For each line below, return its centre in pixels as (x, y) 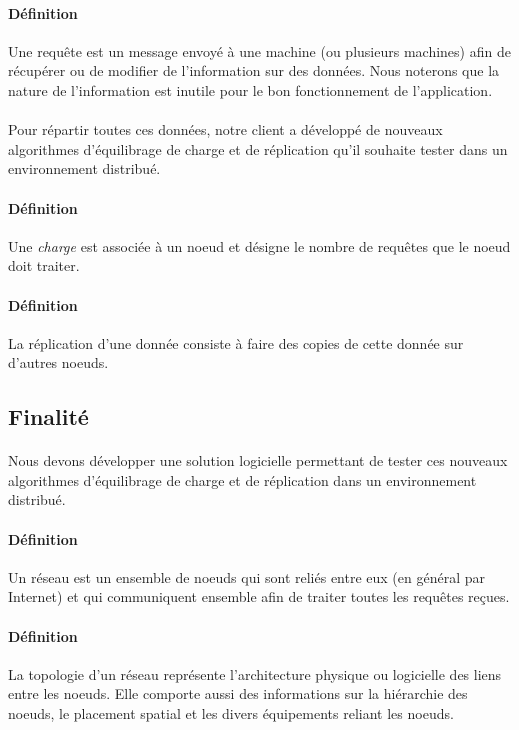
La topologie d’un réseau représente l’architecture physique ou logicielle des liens (255, 673)
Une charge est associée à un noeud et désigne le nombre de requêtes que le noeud (259, 245)
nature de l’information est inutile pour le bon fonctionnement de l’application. (250, 89)
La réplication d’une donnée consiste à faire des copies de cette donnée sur (236, 342)
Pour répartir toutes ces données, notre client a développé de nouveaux (225, 129)
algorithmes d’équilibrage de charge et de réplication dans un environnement (242, 479)
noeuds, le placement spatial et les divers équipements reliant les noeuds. (231, 713)
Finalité (48, 416)
